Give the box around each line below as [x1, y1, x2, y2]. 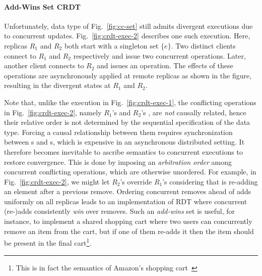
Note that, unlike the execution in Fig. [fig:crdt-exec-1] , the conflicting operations [4, 97, 256, 107]
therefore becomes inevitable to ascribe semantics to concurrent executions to [4, 146, 243, 157]
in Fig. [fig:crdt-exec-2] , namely [4, 107, 102, 117]
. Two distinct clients [171, 40, 236, 51]
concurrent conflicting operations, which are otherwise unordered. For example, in [4, 166, 256, 177]
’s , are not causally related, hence [141, 107, 246, 117]
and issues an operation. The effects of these [97, 60, 233, 71]
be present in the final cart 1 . [4, 236, 92, 248]
